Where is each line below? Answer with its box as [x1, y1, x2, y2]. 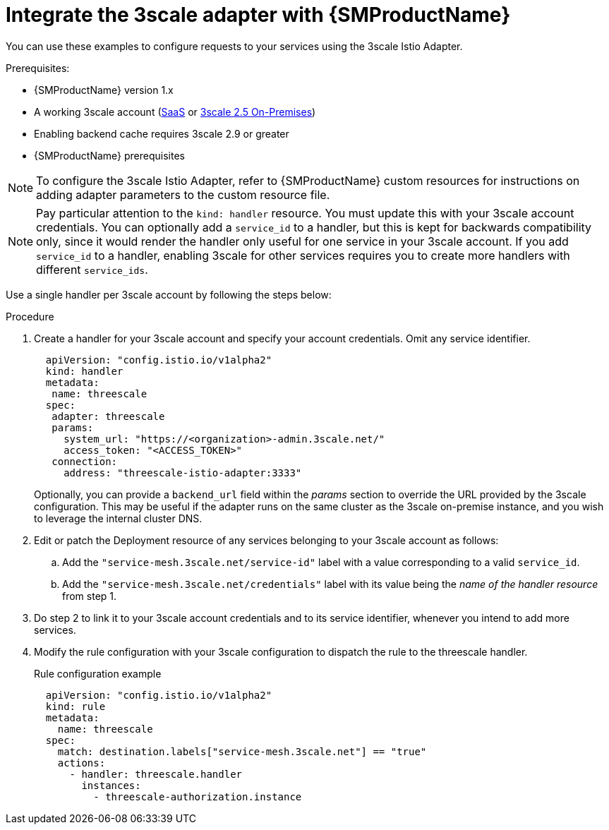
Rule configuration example [34, 667, 162, 680]
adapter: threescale [52, 410, 165, 422]
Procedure [6, 310, 54, 323]
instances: [81, 779, 141, 791]
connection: [52, 455, 118, 467]
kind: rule [45, 700, 106, 712]
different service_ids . [36, 262, 148, 277]
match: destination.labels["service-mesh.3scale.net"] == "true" [57, 745, 427, 757]
